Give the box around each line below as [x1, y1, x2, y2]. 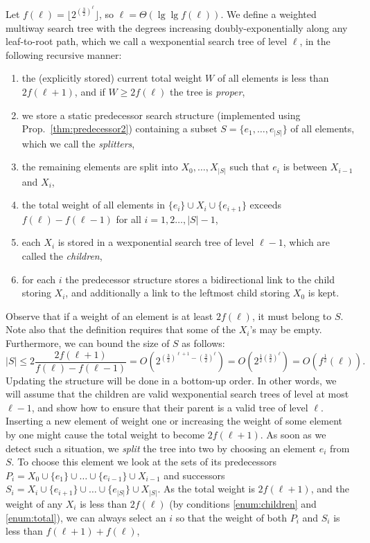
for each [21, 271, 56, 286]
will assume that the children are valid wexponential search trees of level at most [6, 386, 349, 401]
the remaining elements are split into [21, 159, 178, 174]
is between [283, 159, 328, 174]
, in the [299, 34, 331, 48]
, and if [74, 84, 105, 98]
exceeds [249, 197, 282, 212]
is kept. [308, 285, 340, 300]
